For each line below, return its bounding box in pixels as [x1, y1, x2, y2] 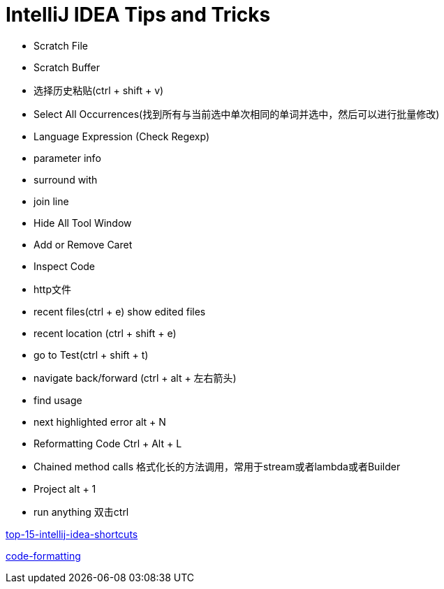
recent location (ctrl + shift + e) [34, 327, 177, 339]
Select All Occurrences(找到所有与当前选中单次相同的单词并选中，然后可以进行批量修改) [34, 107, 440, 120]
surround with [34, 173, 98, 186]
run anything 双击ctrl [34, 505, 129, 518]
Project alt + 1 [34, 482, 96, 495]
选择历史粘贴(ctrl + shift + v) [34, 84, 164, 96]
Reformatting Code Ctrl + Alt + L [34, 437, 182, 449]
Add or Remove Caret [34, 238, 133, 251]
